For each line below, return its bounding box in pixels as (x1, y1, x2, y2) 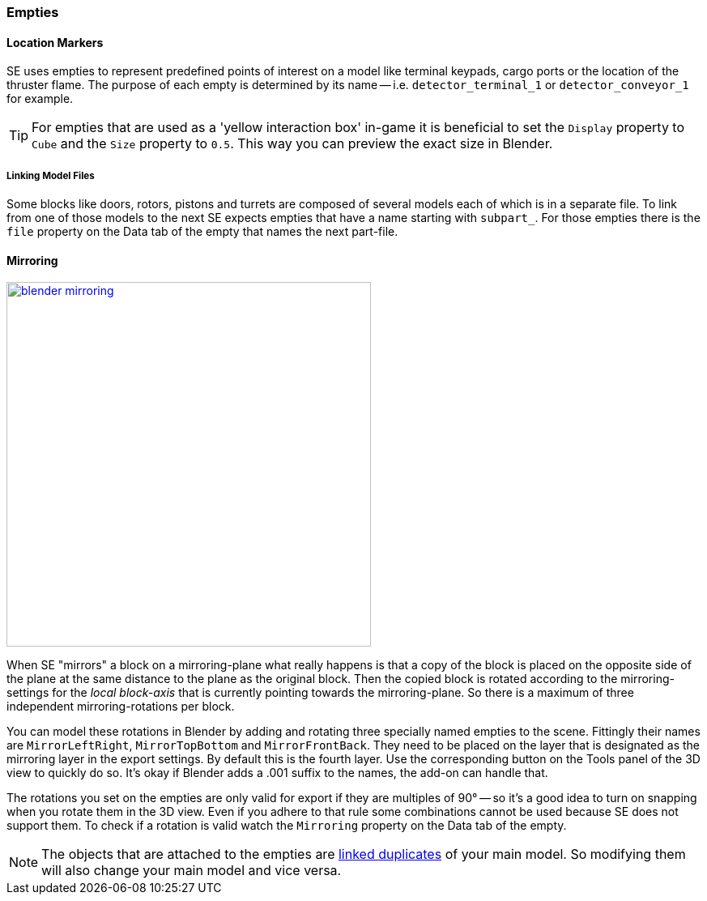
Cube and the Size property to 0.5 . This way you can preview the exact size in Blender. (32, 135, 553, 152)
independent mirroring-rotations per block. (6, 699, 235, 714)
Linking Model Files (6, 169, 95, 181)
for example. (6, 92, 74, 106)
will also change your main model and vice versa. (41, 862, 342, 879)
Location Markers (6, 35, 104, 49)
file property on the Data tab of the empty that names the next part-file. (6, 224, 398, 238)
